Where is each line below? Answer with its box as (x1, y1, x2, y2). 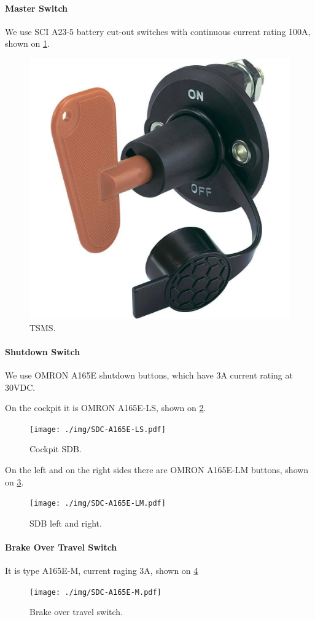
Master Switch (5, 1, 68, 14)
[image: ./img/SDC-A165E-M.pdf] (29, 587, 161, 597)
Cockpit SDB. (29, 442, 82, 455)
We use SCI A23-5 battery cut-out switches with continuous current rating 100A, (5, 25, 311, 37)
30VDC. (5, 380, 36, 393)
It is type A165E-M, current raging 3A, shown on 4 (5, 564, 198, 577)
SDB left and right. (29, 516, 102, 529)
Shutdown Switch (5, 345, 80, 358)
